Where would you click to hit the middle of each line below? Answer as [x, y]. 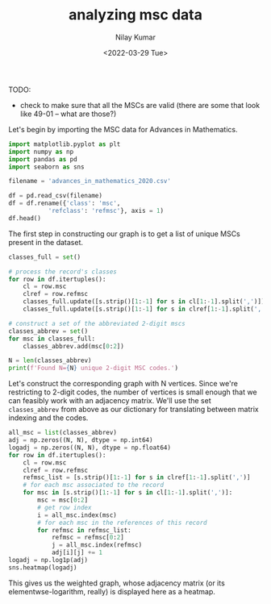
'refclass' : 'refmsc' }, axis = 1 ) [106, 211]
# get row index [65, 507]
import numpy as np [41, 152]
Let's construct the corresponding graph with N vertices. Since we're [123, 384]
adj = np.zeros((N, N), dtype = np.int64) [81, 440]
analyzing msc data [135, 15]
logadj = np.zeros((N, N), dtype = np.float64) [90, 448]
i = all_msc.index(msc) [77, 515]
